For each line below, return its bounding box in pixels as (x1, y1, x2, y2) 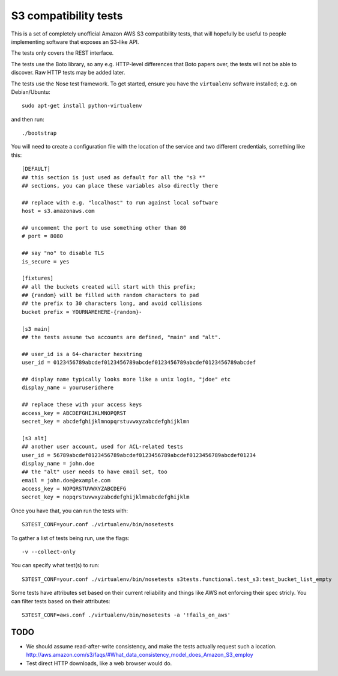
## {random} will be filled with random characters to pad (22, 292, 199, 299)
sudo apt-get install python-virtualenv (22, 102, 142, 109)
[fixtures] (22, 275, 54, 282)
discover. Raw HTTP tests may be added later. (11, 69, 125, 76)
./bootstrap (22, 130, 57, 137)
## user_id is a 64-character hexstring (22, 351, 142, 357)
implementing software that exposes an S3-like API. (11, 38, 139, 45)
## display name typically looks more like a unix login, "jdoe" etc (22, 376, 231, 383)
